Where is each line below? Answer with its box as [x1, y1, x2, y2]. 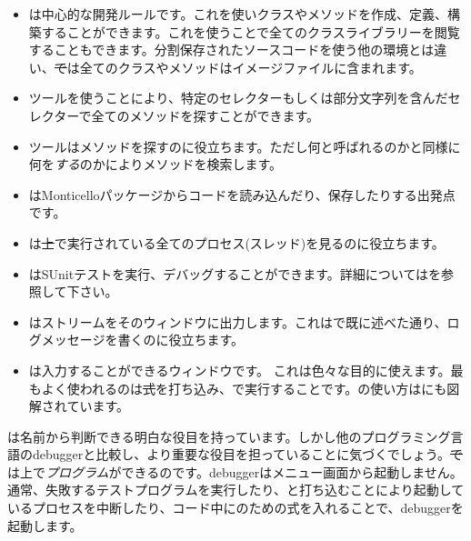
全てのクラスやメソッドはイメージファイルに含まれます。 [79, 57, 422, 76]
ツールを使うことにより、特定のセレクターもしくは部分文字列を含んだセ [28, 88, 461, 107]
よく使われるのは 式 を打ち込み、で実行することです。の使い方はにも [41, 378, 447, 397]
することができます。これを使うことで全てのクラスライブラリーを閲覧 [41, 22, 460, 41]
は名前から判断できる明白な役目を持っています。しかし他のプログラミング [7, 426, 451, 446]
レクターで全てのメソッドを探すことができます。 [28, 105, 319, 125]
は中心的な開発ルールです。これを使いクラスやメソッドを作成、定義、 [28, 5, 448, 23]
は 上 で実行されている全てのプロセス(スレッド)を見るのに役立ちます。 [28, 233, 445, 252]
